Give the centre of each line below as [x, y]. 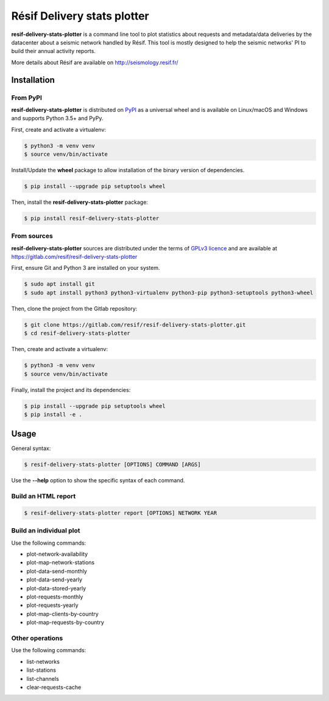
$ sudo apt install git [60, 284]
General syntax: [31, 448]
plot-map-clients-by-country [62, 614]
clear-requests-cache [54, 687]
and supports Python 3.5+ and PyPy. [57, 118]
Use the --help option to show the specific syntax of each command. [98, 481]
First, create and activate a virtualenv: [59, 129]
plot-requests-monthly [55, 597]
